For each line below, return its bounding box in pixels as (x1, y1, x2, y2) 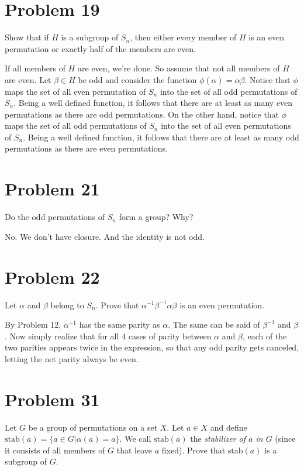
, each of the (242, 329, 287, 342)
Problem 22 (5, 264, 100, 288)
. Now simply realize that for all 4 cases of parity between (5, 329, 212, 342)
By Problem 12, (5, 318, 61, 331)
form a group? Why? (119, 211, 194, 223)
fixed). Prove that (161, 444, 226, 456)
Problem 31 (5, 387, 100, 411)
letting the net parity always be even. (5, 352, 139, 365)
